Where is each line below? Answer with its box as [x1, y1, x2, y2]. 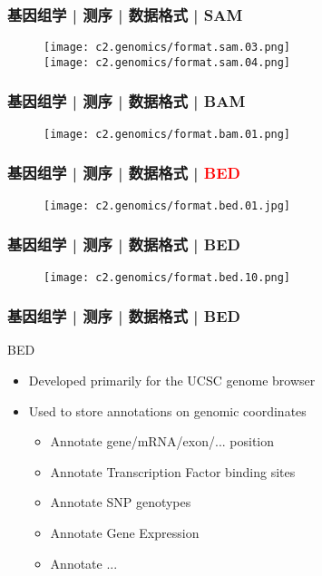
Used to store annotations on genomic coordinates [28, 401, 307, 420]
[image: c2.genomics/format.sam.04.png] [44, 55, 291, 69]
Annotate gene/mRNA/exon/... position [50, 432, 275, 451]
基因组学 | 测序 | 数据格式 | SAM [7, 3, 243, 25]
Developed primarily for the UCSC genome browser [28, 370, 316, 389]
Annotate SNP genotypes [50, 493, 191, 512]
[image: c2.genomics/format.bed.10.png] [44, 270, 291, 284]
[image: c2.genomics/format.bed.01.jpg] [44, 199, 291, 212]
